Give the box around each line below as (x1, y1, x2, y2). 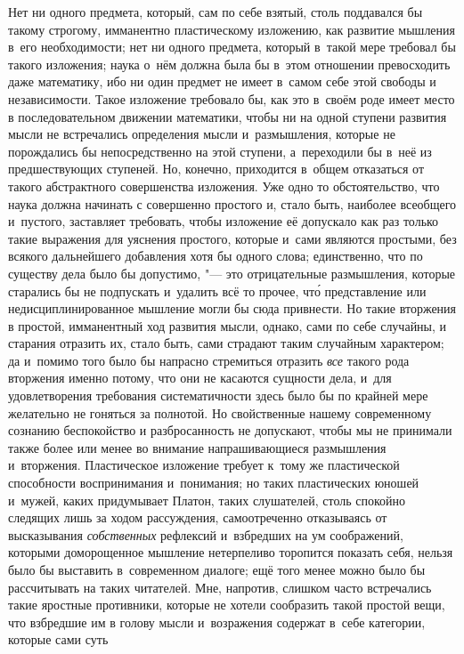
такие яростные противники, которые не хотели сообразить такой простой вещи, (8, 595, 445, 614)
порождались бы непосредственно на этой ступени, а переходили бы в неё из (8, 141, 432, 160)
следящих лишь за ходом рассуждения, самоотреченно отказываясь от (8, 508, 387, 527)
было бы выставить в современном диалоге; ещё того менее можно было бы (8, 561, 426, 578)
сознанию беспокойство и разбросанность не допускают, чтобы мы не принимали (8, 421, 452, 440)
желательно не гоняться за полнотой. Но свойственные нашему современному (8, 403, 432, 422)
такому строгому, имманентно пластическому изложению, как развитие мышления (8, 20, 456, 38)
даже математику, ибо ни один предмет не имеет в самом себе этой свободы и (8, 72, 436, 91)
